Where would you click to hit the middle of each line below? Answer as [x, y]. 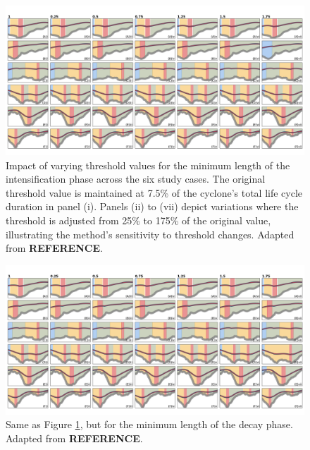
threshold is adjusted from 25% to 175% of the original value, [138, 220]
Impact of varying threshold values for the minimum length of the [148, 165]
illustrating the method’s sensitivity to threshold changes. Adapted [150, 234]
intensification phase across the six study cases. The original [136, 179]
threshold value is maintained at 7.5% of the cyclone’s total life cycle [154, 192]
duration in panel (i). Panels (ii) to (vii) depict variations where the [152, 206]
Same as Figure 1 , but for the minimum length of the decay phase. [149, 424]
